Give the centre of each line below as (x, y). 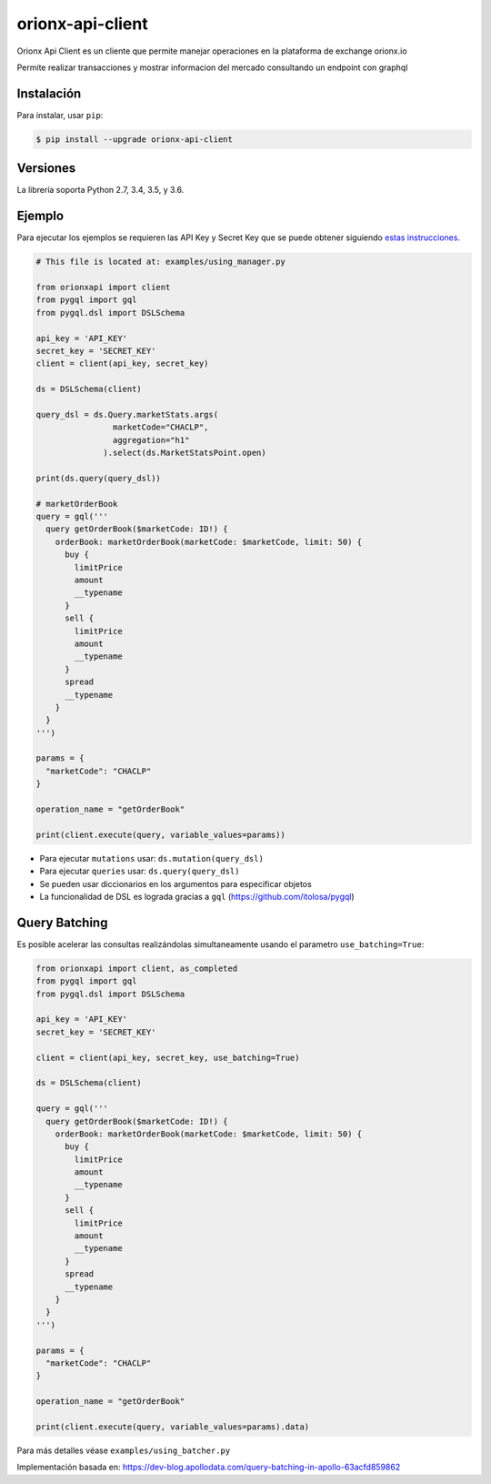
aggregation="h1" (151, 440)
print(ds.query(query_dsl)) (98, 478)
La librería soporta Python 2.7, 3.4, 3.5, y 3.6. (100, 190)
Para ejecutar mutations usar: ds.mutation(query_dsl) (151, 858)
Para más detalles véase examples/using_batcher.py (124, 1450)
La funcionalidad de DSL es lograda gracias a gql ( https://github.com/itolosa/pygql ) (197, 896)
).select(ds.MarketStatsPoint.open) (185, 453)
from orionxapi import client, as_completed (137, 968)
